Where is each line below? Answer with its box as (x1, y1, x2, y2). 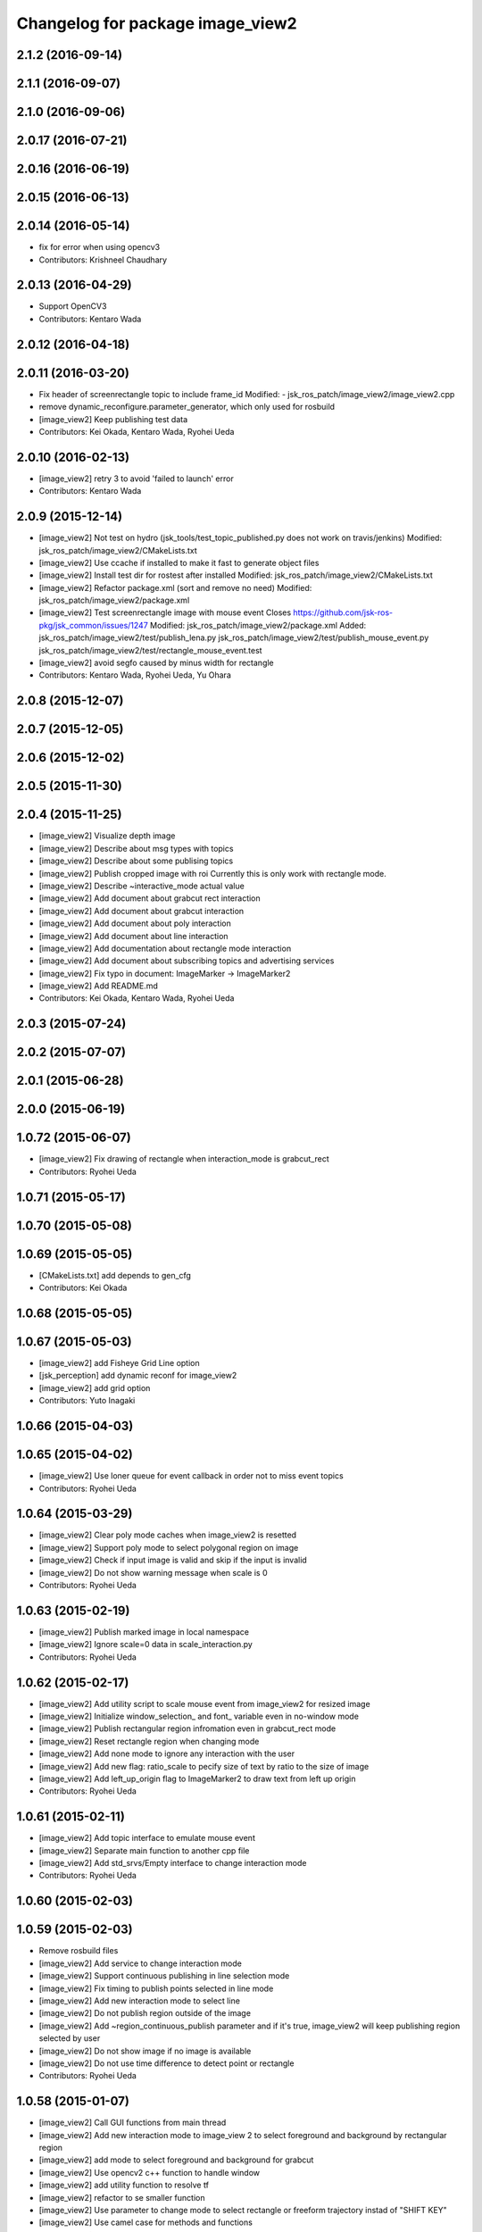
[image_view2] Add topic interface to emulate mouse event (38, 1833, 256, 1844)
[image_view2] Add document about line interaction (38, 930, 229, 941)
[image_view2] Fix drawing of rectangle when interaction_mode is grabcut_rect (38, 1153, 329, 1164)
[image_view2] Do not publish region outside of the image (38, 2008, 252, 2019)
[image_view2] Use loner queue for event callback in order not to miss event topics (38, 1470, 344, 1481)
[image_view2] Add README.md (38, 980, 158, 991)
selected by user (38, 2033, 101, 2044)
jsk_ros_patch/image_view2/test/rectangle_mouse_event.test (38, 645, 262, 655)
